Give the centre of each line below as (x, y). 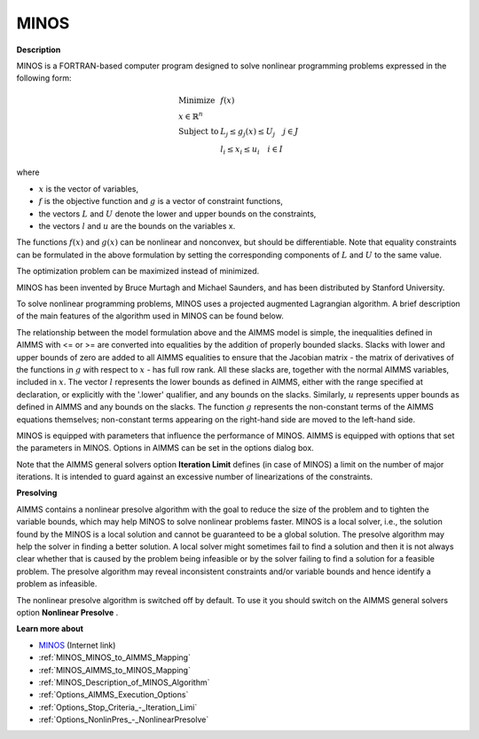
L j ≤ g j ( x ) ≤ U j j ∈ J (259, 133)
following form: (44, 78)
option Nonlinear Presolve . (67, 612)
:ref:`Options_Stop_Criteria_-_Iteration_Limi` (118, 707)
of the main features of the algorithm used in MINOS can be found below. (150, 316)
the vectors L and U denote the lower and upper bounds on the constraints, (177, 214)
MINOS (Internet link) (77, 645)
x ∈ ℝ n (191, 115)
